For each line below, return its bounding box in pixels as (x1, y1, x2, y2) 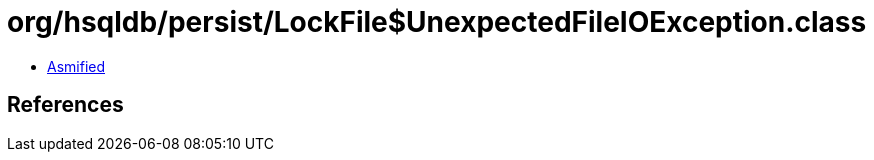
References (7, 92, 124, 118)
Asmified (47, 57, 106, 75)
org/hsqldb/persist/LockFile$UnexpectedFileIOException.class (7, 5, 867, 39)
